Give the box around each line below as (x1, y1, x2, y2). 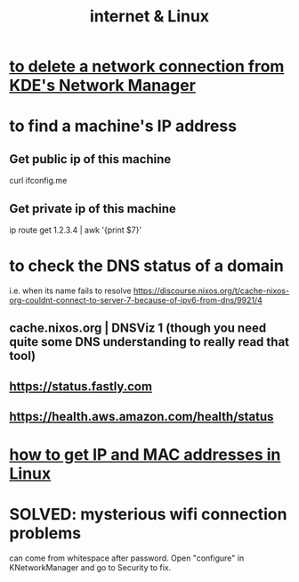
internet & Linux (89, 6, 210, 27)
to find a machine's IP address (9, 116, 238, 136)
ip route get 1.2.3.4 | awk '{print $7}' (9, 225, 142, 235)
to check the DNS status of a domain (9, 256, 285, 276)
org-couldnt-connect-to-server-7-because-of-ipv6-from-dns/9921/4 (9, 294, 263, 305)
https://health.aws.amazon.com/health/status (9, 409, 274, 424)
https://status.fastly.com (9, 379, 153, 394)
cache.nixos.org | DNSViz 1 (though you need (9, 321, 267, 336)
